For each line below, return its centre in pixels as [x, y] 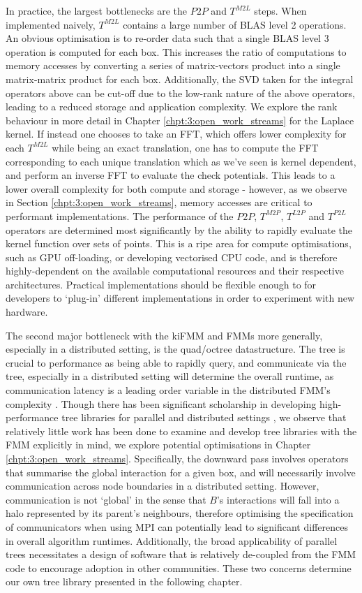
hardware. [27, 312]
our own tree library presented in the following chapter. [124, 581]
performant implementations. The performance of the [120, 215]
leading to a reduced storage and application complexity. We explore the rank [172, 107]
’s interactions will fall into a [278, 499]
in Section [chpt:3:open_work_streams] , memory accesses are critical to [159, 202]
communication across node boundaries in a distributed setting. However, [163, 486]
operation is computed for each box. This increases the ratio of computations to [176, 51]
